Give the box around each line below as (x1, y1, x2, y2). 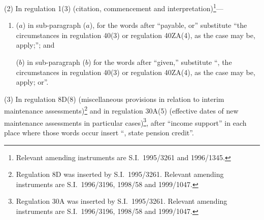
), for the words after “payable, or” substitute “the (89, 20, 247, 30)
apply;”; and (16, 40, 55, 50)
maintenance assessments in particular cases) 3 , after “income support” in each (4, 116, 247, 128)
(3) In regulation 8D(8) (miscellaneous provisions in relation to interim (4, 93, 224, 104)
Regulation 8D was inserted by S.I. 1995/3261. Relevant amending (16, 169, 224, 179)
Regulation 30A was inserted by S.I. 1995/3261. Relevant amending (16, 196, 227, 206)
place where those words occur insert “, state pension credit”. (4, 127, 194, 137)
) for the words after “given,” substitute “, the (88, 57, 232, 67)
